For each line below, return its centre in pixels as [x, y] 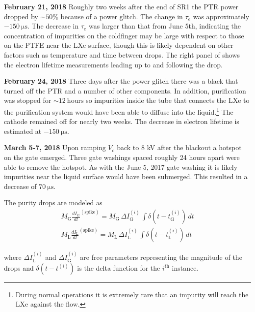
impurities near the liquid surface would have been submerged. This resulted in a [126, 176]
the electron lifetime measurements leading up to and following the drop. [113, 64]
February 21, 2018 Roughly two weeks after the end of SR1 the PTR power [121, 6]
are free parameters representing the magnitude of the [161, 257]
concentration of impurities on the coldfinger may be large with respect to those [124, 35]
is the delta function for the [119, 267]
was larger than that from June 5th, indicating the [165, 26]
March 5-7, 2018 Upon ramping [55, 147]
